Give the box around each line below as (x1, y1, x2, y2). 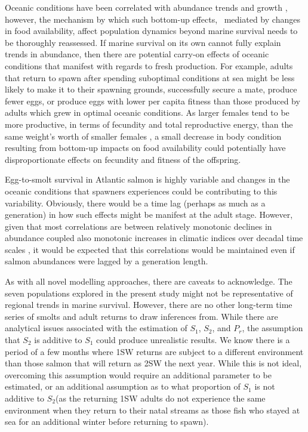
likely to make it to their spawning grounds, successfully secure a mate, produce (5, 83, 297, 95)
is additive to (34, 334, 82, 346)
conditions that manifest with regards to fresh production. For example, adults (5, 59, 293, 72)
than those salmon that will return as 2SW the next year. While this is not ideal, (5, 357, 302, 369)
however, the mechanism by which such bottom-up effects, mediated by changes (5, 13, 300, 25)
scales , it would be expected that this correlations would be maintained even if (5, 243, 295, 255)
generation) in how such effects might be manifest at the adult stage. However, (5, 208, 293, 221)
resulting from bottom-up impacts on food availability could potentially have (5, 141, 286, 154)
